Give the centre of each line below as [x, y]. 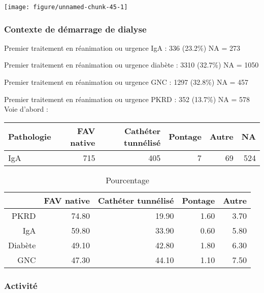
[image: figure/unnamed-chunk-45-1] [66, 7]
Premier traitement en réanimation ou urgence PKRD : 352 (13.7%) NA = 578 [127, 99]
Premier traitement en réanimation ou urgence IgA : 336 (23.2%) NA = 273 [122, 47]
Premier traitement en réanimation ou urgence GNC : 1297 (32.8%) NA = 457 [126, 82]
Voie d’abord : [26, 109]
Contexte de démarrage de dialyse [75, 29]
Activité [21, 285]
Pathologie [30, 137]
